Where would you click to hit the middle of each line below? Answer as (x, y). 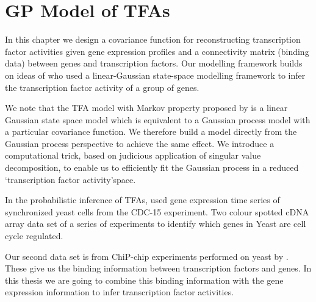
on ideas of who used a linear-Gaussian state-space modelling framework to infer (155, 75)
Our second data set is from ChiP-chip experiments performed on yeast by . (147, 256)
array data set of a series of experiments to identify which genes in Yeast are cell (156, 224)
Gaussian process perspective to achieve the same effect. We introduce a (140, 143)
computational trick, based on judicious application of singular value (133, 155)
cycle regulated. (34, 236)
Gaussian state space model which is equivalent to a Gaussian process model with (158, 119)
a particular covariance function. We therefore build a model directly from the (151, 131)
